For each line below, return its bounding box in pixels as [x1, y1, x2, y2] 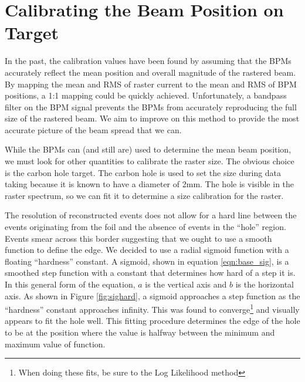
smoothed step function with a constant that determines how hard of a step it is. [5, 266, 296, 279]
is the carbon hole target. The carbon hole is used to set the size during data [5, 166, 282, 178]
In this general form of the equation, [5, 278, 135, 290]
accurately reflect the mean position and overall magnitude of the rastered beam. [5, 66, 296, 78]
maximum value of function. [5, 337, 106, 350]
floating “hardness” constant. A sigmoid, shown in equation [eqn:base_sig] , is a [5, 255, 289, 267]
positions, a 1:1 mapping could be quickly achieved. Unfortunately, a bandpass [5, 89, 287, 102]
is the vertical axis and [145, 278, 227, 290]
